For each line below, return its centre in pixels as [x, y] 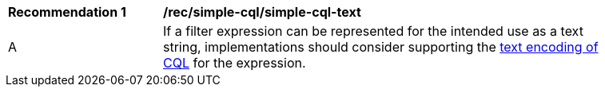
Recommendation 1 [67, 12]
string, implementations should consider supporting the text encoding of [381, 47]
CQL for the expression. [235, 63]
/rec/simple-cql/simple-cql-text [262, 12]
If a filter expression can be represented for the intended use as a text [373, 31]
